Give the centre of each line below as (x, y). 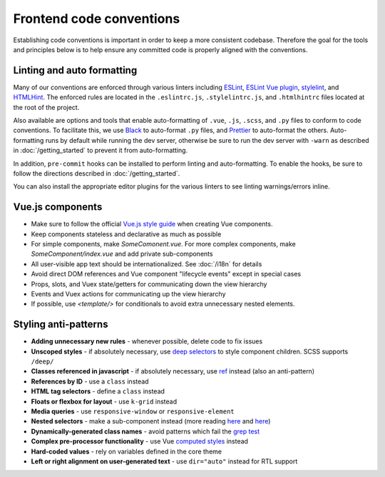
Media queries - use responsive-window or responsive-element (133, 411)
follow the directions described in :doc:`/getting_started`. (97, 173)
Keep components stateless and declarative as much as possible (126, 234)
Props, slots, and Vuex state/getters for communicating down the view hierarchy (149, 284)
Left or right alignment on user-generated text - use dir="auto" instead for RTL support (164, 461)
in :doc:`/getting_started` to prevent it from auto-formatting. (101, 151)
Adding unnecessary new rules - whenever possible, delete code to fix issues (147, 341)
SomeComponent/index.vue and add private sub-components (122, 254)
